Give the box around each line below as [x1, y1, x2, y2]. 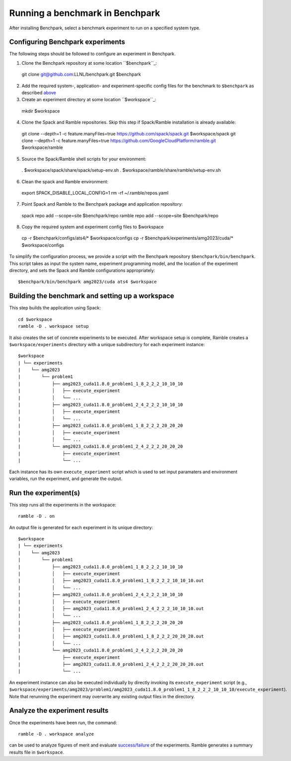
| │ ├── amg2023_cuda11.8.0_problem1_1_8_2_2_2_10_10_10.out [18, 578, 204, 584]
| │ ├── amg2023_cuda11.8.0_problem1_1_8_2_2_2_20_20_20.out [18, 634, 204, 639]
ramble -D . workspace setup [18, 324, 89, 329]
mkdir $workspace [21, 108, 60, 114]
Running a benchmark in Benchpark [9, 7, 160, 18]
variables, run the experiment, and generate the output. [9, 476, 123, 482]
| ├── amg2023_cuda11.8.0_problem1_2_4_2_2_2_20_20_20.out [18, 661, 204, 667]
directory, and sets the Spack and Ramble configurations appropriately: [9, 267, 155, 273]
